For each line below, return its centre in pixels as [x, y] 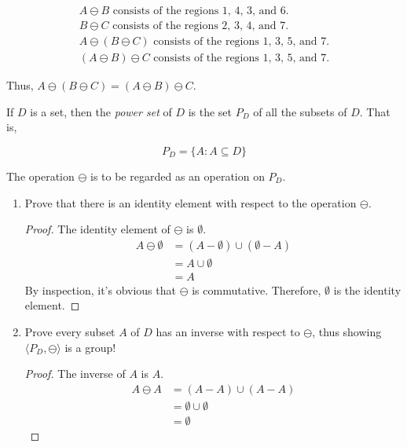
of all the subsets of [300, 111]
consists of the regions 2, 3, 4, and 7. [201, 26]
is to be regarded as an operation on [178, 176]
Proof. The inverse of [75, 374]
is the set [210, 111]
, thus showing [347, 331]
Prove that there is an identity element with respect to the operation [191, 202]
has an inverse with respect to [228, 331]
